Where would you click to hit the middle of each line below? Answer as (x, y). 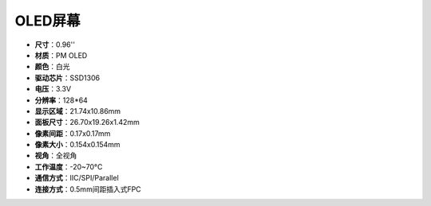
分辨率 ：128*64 (61, 100)
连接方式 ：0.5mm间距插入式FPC (88, 189)
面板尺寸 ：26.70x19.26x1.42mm (87, 122)
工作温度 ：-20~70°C (69, 166)
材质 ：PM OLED (61, 55)
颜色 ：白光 (52, 67)
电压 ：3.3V (53, 89)
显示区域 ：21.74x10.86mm (78, 111)
